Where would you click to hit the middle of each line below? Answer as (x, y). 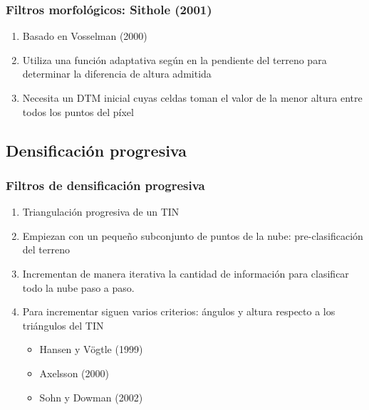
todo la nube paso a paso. (78, 287)
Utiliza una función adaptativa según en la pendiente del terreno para (175, 59)
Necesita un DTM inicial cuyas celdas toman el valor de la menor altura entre (192, 98)
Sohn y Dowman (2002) (91, 397)
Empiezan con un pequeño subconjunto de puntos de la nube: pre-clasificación (193, 235)
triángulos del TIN (63, 325)
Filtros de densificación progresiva (105, 185)
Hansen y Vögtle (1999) (91, 349)
